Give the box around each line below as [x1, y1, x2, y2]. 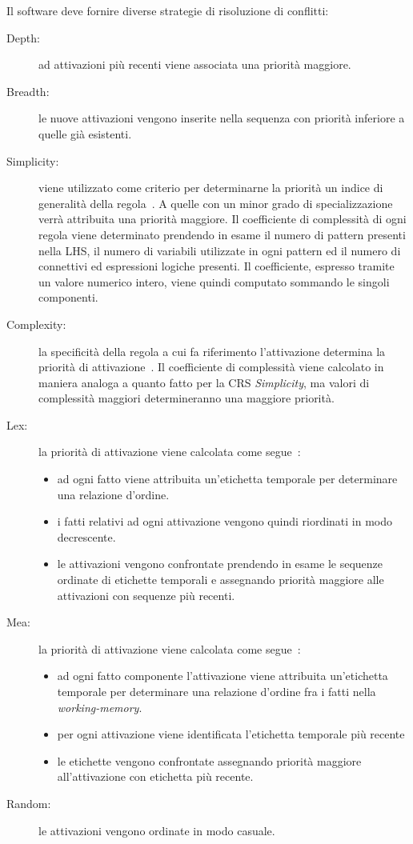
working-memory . [57, 698, 142, 715]
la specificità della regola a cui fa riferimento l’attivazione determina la [38, 342, 386, 359]
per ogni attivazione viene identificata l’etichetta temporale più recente [57, 726, 405, 742]
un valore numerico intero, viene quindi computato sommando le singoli [38, 273, 390, 290]
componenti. [38, 289, 98, 306]
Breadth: [6, 82, 50, 99]
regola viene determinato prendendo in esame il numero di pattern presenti [38, 226, 406, 242]
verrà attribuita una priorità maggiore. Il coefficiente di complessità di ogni [38, 210, 407, 227]
